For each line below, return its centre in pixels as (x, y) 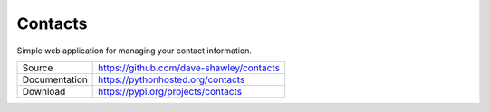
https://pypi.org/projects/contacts (170, 91)
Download (44, 91)
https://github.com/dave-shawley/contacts (189, 68)
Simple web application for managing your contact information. (134, 51)
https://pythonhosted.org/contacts (172, 79)
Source (38, 68)
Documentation (55, 79)
